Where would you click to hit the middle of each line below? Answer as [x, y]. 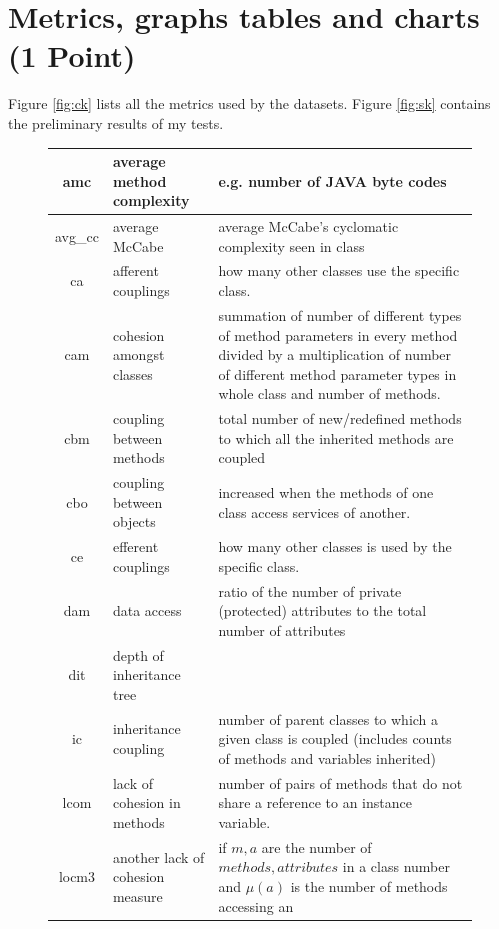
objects [134, 521]
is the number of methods [369, 885]
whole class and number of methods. [329, 393]
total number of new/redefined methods [340, 418]
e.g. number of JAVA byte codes [332, 180]
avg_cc [77, 235]
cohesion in [146, 802]
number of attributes [282, 629]
